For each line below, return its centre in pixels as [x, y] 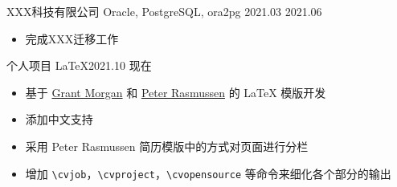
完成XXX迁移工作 [72, 38]
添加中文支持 [59, 119]
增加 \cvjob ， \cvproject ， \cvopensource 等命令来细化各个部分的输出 [208, 173]
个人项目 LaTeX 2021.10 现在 [79, 65]
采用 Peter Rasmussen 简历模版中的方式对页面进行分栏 [167, 146]
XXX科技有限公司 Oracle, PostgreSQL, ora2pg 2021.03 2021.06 [164, 11]
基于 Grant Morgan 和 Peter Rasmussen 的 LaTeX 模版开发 [176, 92]
